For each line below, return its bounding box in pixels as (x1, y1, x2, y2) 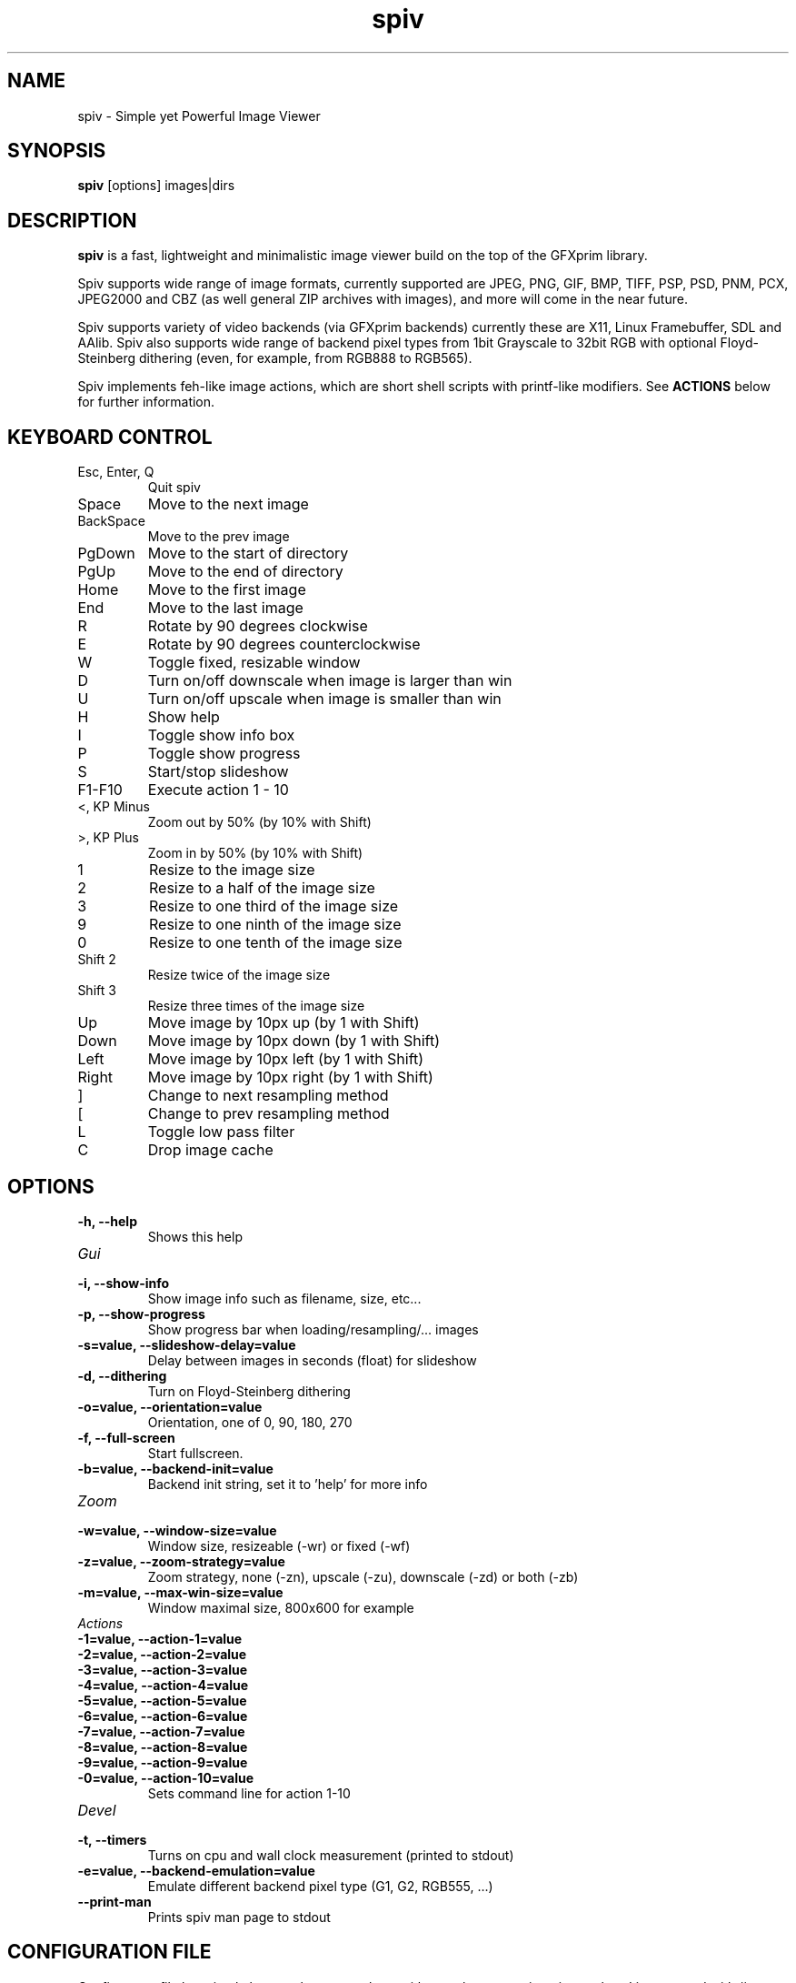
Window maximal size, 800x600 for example (147, 1599, 414, 1616)
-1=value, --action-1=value (77, 1630, 243, 1646)
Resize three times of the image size (147, 998, 365, 1014)
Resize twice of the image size (147, 967, 331, 983)
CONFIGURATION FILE (7, 1940, 212, 1964)
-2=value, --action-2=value (77, 1646, 247, 1662)
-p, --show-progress (77, 1305, 205, 1322)
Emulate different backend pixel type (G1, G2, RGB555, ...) (147, 1877, 493, 1894)
